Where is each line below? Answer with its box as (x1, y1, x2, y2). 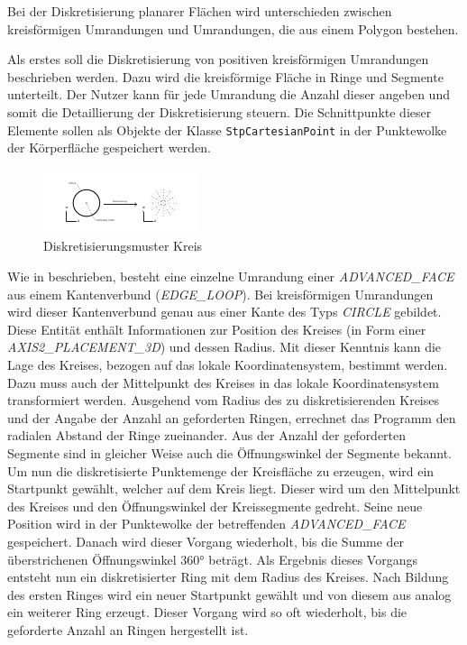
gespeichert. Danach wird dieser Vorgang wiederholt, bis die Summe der (7, 531, 405, 550)
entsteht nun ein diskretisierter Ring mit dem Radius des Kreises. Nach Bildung (7, 567, 449, 586)
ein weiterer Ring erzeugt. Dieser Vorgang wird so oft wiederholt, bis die (7, 603, 407, 622)
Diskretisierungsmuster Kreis (43, 236, 203, 255)
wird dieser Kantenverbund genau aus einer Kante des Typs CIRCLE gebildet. (7, 302, 442, 321)
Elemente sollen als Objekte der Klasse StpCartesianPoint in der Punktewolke (7, 120, 447, 139)
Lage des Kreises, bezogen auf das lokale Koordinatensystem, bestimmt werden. (7, 355, 448, 373)
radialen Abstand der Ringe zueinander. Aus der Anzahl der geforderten (7, 426, 407, 445)
